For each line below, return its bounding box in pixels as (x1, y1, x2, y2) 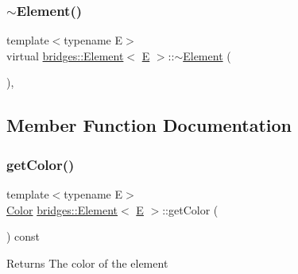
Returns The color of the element (6, 254, 168, 271)
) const (6, 228, 41, 245)
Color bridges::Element (6, 201, 118, 218)
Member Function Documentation (6, 113, 292, 137)
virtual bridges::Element (6, 47, 124, 64)
